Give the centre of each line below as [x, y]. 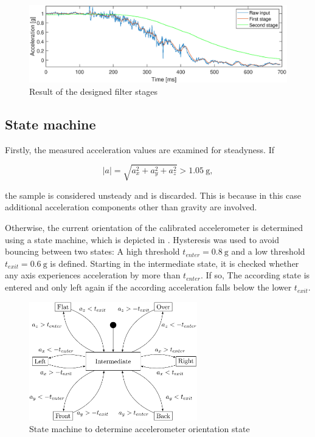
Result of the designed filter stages [93, 91]
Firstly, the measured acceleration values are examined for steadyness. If [140, 149]
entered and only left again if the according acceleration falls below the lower [148, 287]
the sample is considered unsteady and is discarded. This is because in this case [153, 195]
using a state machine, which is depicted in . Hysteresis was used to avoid [142, 239]
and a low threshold [268, 251]
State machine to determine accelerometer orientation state [140, 429]
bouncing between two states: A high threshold [92, 251]
